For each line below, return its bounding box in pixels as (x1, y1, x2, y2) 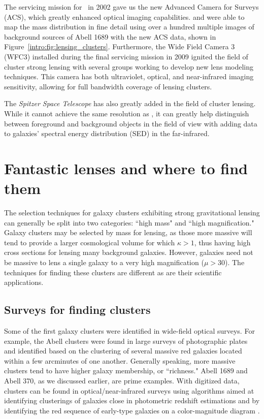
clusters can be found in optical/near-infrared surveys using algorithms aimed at (4, 385, 254, 396)
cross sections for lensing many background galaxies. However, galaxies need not (4, 247, 253, 257)
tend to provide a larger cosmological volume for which (4, 237, 175, 247)
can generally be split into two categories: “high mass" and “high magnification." (4, 217, 254, 228)
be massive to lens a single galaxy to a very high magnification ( (4, 257, 204, 267)
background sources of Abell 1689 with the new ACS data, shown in (4, 31, 216, 42)
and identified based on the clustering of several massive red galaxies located (4, 345, 242, 356)
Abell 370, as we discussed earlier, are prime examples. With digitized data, (4, 375, 240, 385)
